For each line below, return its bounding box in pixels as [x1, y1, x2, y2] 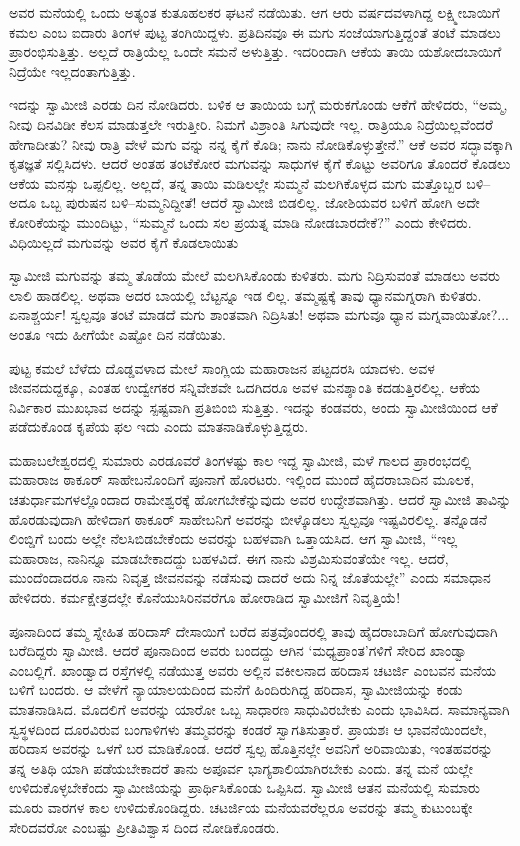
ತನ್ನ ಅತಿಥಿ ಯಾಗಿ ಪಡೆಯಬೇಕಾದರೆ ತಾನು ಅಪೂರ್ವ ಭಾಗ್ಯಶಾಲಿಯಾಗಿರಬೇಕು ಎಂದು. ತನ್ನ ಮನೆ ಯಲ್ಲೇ [9, 757, 474, 778]
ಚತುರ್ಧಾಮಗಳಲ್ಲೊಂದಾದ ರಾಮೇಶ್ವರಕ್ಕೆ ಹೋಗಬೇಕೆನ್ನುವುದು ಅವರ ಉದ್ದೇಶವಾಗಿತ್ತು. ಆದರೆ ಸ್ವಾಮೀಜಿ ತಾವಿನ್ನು [9, 489, 512, 510]
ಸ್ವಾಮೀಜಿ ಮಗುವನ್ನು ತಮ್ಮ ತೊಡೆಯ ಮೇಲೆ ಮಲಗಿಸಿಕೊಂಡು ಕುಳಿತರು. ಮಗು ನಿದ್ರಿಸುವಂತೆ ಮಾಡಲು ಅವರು [9, 265, 500, 286]
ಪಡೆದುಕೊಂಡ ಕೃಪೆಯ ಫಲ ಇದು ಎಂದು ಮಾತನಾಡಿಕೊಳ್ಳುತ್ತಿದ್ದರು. [9, 416, 309, 437]
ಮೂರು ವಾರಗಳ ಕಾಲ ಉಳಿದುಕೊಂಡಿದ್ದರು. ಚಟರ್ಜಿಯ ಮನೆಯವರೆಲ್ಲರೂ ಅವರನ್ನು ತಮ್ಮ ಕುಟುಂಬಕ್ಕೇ [9, 796, 473, 817]
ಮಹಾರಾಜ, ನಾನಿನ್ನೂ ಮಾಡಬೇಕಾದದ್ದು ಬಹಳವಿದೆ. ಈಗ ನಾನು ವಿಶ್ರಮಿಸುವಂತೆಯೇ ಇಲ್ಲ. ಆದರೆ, [9, 547, 449, 568]
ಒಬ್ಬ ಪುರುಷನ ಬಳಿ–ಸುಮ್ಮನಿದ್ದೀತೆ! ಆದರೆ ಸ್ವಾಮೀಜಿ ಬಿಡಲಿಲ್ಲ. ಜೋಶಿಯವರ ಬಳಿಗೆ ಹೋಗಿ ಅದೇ [40, 192, 480, 213]
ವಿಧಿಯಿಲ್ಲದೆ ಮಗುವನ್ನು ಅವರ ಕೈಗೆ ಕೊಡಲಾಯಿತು [9, 231, 239, 252]
